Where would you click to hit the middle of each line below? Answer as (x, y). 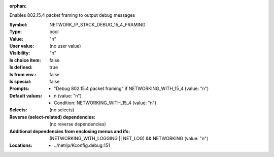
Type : (16, 32)
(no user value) (65, 46)
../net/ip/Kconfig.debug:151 (82, 145)
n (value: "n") (68, 96)
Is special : (20, 81)
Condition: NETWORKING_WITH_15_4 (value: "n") (105, 103)
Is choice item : (25, 60)
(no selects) (62, 110)
